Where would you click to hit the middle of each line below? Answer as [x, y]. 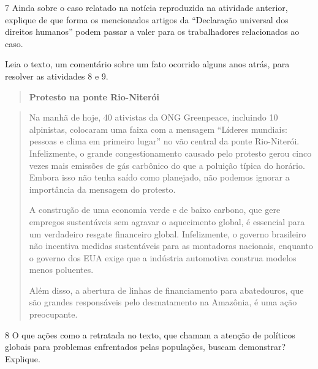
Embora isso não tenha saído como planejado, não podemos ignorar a [159, 177]
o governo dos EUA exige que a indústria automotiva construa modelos [163, 257]
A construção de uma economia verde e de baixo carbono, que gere [155, 210]
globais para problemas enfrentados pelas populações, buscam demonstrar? [146, 347]
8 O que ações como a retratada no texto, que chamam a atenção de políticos [150, 334]
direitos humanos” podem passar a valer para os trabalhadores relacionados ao [152, 32]
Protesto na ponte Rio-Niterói [94, 96]
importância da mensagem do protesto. [102, 189]
